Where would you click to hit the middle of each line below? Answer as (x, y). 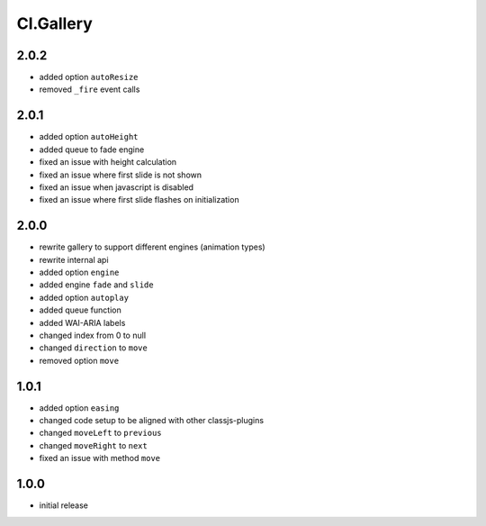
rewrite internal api (74, 259)
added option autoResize (89, 77)
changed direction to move (93, 348)
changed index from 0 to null (93, 335)
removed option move (79, 360)
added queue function (80, 310)
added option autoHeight (89, 137)
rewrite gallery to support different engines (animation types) (152, 247)
